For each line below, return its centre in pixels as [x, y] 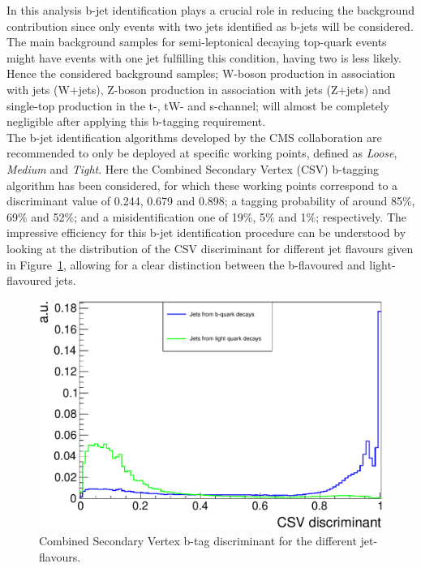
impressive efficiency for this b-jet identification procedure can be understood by [206, 232]
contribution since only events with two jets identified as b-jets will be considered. [210, 26]
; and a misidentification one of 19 [159, 216]
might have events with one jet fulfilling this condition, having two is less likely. [204, 57]
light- [382, 264]
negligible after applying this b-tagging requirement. [136, 121]
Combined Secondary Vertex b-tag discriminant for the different [198, 541]
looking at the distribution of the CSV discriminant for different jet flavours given [210, 248]
